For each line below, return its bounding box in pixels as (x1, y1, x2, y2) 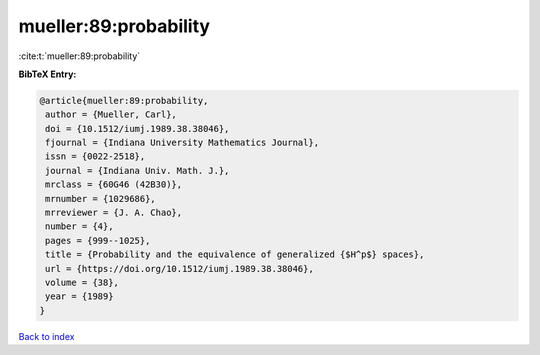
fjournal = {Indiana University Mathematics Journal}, (45, 137, 320, 149)
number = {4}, (45, 221, 114, 232)
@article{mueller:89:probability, (39, 95, 209, 106)
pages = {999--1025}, (45, 235, 151, 246)
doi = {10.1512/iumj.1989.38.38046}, (45, 123, 230, 134)
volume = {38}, (45, 277, 120, 288)
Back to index (18, 330, 75, 342)
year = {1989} (45, 291, 114, 302)
